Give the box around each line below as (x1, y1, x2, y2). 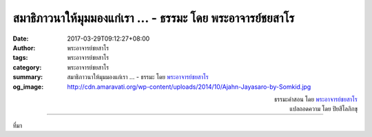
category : (12, 63, 42, 72)
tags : (12, 54, 28, 62)
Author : (12, 43, 36, 52)
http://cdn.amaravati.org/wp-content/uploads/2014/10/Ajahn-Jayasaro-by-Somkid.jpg (67, 83, 311, 91)
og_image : (12, 83, 44, 91)
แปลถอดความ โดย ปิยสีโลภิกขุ (289, 105, 358, 113)
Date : (12, 34, 29, 43)
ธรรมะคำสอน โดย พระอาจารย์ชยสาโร (273, 95, 358, 103)
